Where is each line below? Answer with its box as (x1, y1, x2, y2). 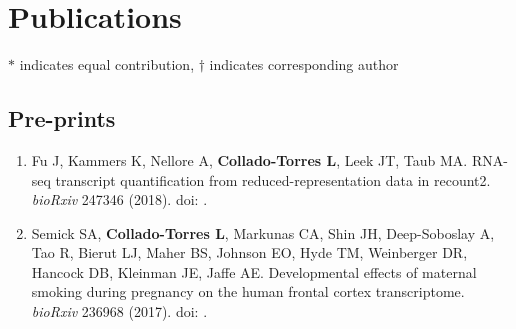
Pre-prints (8, 103, 116, 134)
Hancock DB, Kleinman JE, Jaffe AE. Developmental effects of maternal (31, 261, 477, 282)
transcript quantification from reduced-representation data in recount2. (55, 169, 491, 190)
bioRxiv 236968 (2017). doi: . (31, 301, 208, 322)
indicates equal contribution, (19, 54, 195, 75)
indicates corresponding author (209, 54, 399, 75)
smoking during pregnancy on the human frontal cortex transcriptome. (31, 281, 465, 302)
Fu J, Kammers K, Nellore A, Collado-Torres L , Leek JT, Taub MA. (31, 149, 468, 170)
